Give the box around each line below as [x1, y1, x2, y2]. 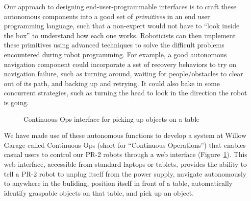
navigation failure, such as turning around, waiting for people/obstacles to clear [4, 68, 243, 79]
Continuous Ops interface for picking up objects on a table [24, 113, 200, 124]
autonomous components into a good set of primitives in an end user [4, 11, 210, 21]
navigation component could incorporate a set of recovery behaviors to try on [4, 59, 237, 69]
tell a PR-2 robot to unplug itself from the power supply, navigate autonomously [4, 168, 247, 179]
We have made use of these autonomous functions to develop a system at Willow [4, 130, 247, 140]
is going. [4, 97, 29, 107]
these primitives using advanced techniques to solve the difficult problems [4, 40, 225, 50]
